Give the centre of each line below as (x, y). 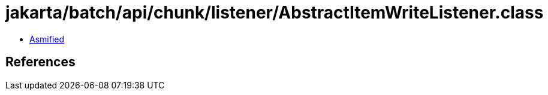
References (40, 62)
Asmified (47, 39)
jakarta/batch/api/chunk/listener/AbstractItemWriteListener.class (275, 13)
